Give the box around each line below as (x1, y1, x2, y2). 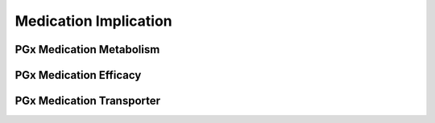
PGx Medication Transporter (14, 94, 161, 108)
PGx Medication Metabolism (14, 43, 160, 56)
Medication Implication (14, 12, 172, 30)
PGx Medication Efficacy (14, 68, 142, 82)
